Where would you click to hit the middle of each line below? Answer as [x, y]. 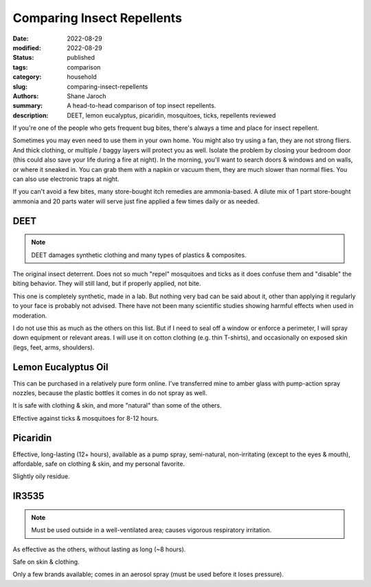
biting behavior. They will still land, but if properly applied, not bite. [107, 284]
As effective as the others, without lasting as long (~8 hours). [99, 549]
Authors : [26, 96]
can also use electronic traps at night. [66, 179]
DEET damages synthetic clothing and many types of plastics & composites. [139, 255]
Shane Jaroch [87, 96]
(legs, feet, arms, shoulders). [54, 347]
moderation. [30, 315]
